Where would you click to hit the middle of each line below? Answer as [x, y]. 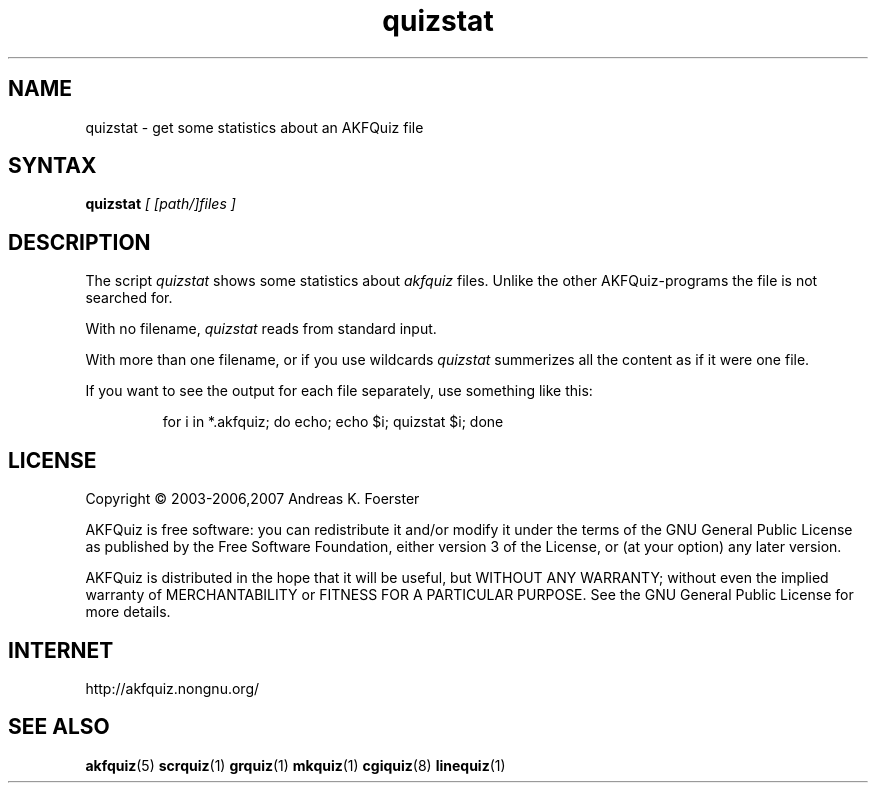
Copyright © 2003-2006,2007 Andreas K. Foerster [252, 499]
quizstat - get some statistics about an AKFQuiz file [254, 127]
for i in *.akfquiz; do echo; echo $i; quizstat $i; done [333, 422]
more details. [128, 612]
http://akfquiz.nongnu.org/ [172, 688]
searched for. [129, 298]
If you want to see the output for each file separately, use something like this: [339, 391]
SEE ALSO [59, 727]
